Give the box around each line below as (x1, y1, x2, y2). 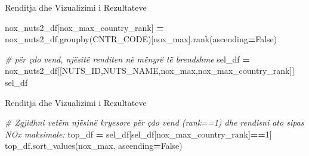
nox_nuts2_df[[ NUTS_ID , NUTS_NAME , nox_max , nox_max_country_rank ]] (5, 64, 295, 77)
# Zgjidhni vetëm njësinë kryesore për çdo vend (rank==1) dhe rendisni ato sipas (5, 116, 304, 129)
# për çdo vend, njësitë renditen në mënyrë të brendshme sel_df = (5, 52, 250, 65)
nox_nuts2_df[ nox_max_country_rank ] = (5, 21, 164, 33)
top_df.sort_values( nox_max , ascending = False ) (5, 139, 183, 152)
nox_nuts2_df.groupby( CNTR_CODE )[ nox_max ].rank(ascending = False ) (5, 33, 277, 45)
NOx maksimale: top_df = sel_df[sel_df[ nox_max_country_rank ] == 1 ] (5, 127, 272, 140)
